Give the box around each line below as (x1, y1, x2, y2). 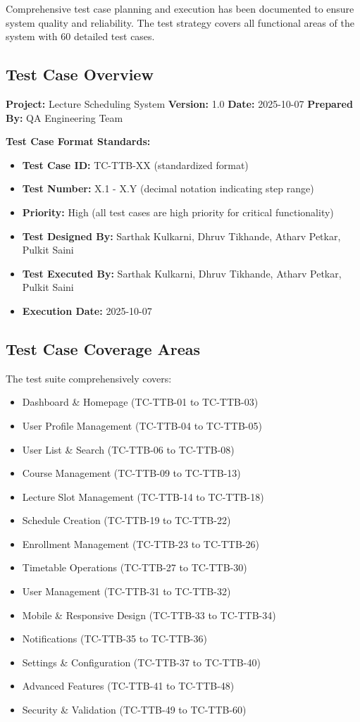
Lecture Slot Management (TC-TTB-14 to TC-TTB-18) (22, 489, 264, 504)
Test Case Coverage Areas (6, 337, 201, 359)
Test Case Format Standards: (6, 134, 151, 149)
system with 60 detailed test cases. (6, 29, 155, 44)
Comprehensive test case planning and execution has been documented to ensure (6, 1, 354, 15)
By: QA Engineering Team (6, 110, 123, 125)
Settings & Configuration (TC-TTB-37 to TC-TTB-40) (22, 654, 261, 669)
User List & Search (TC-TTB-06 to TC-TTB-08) (22, 442, 235, 456)
